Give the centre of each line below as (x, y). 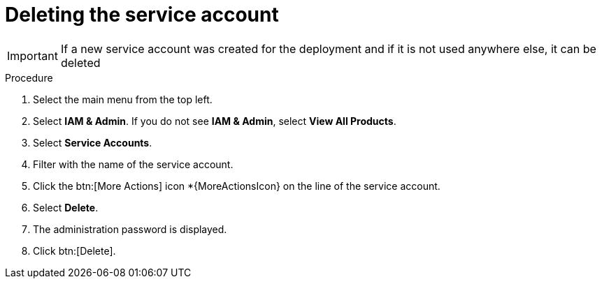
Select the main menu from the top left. (123, 99)
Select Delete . (66, 207)
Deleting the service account (142, 15)
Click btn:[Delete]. (74, 251)
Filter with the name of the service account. (133, 164)
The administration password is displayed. (130, 229)
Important (33, 55)
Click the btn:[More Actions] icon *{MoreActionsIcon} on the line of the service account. (237, 186)
